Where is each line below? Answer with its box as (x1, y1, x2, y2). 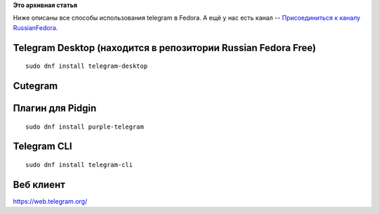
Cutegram (13, 80, 58, 92)
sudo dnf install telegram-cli (25, 161, 133, 169)
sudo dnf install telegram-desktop (25, 62, 148, 70)
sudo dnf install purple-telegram (25, 122, 144, 131)
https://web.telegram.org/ (13, 197, 88, 206)
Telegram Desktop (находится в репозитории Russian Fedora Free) (13, 42, 317, 54)
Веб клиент (13, 178, 66, 190)
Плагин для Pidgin (13, 102, 97, 115)
